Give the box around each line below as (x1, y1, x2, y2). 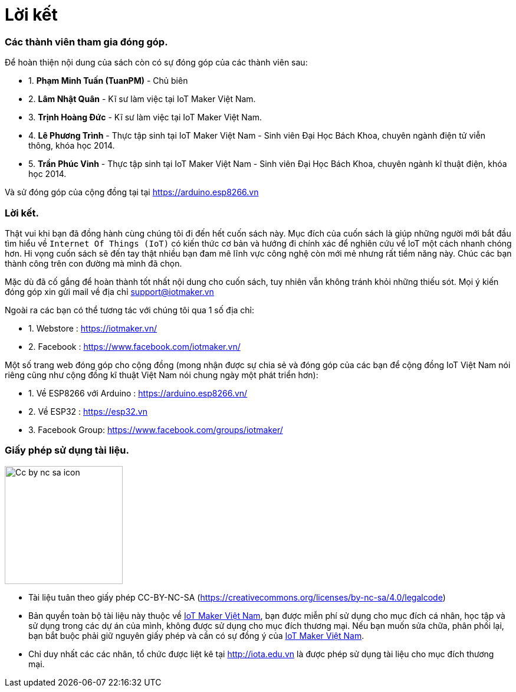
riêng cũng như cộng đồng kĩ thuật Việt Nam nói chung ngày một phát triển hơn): (5, 369, 318, 380)
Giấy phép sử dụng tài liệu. (5, 444, 129, 457)
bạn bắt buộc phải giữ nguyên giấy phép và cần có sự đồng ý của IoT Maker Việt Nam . (28, 630, 364, 641)
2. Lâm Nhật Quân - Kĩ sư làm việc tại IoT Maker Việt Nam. (28, 94, 256, 104)
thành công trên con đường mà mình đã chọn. (5, 258, 182, 268)
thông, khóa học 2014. (28, 140, 115, 151)
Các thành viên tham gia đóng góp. (5, 35, 168, 48)
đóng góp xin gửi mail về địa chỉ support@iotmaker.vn (5, 286, 214, 297)
